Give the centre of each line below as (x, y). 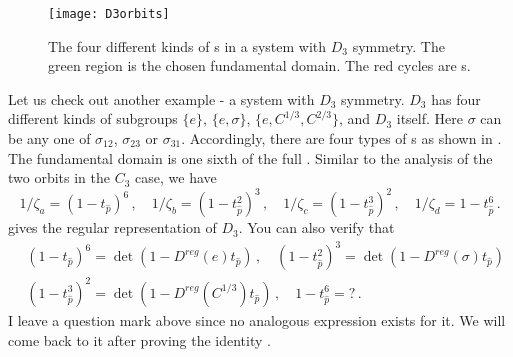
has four (456, 98)
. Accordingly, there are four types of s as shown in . (341, 138)
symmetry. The (398, 45)
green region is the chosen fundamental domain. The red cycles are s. (259, 65)
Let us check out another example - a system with (161, 98)
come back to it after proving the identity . (139, 339)
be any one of (49, 138)
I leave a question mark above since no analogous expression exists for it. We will (257, 319)
